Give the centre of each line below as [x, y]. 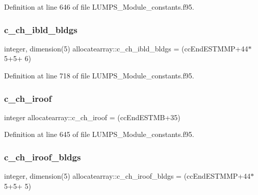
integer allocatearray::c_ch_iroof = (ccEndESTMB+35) [92, 117]
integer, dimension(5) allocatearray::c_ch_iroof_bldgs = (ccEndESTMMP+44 [127, 176]
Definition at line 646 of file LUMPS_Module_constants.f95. [99, 7]
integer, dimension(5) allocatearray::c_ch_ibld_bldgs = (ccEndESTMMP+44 [126, 48]
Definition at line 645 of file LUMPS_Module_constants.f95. [99, 134]
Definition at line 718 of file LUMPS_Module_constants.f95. [99, 75]
